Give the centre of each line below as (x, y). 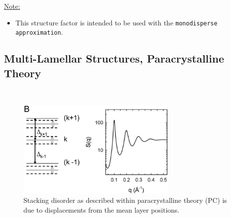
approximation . (39, 32)
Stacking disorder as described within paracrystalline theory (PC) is (125, 200)
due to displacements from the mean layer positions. (102, 209)
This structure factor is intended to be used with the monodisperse (116, 22)
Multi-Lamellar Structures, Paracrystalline (114, 58)
